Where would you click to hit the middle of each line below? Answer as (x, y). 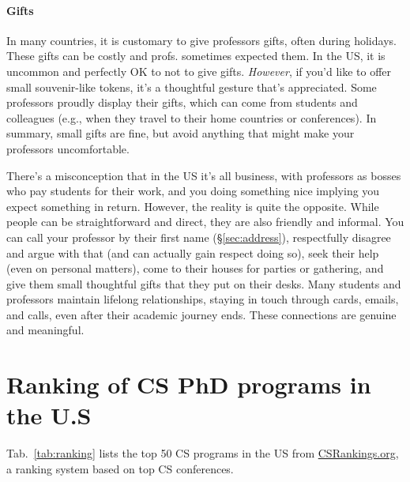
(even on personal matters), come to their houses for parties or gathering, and (195, 268)
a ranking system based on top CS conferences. (120, 468)
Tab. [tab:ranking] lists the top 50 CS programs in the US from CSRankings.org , (203, 453)
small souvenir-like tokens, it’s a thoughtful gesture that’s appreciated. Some (192, 87)
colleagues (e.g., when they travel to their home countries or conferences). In (192, 117)
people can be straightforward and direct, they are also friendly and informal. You (205, 222)
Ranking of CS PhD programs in (189, 384)
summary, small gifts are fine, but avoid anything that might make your (181, 133)
